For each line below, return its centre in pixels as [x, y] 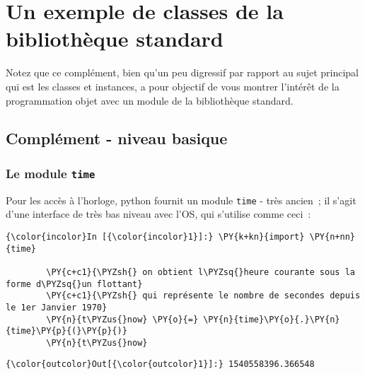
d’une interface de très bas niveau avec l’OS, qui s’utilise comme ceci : [158, 214]
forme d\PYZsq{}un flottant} [74, 284]
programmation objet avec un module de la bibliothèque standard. [150, 100]
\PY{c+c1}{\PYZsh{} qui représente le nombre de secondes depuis [203, 296]
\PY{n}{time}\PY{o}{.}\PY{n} [272, 319]
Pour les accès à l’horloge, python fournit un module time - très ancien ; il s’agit [181, 200]
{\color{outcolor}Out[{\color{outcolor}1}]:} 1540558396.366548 [160, 364]
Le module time [51, 173]
